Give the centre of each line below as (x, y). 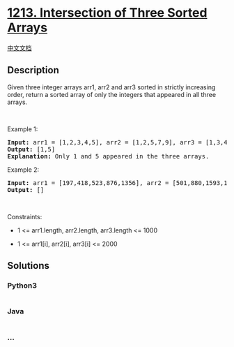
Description (33, 70)
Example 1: (23, 129)
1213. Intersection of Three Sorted (107, 13)
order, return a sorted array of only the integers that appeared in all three (112, 94)
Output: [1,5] (31, 149)
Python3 (22, 286)
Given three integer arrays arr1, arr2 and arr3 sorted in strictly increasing (111, 87)
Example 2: (23, 170)
